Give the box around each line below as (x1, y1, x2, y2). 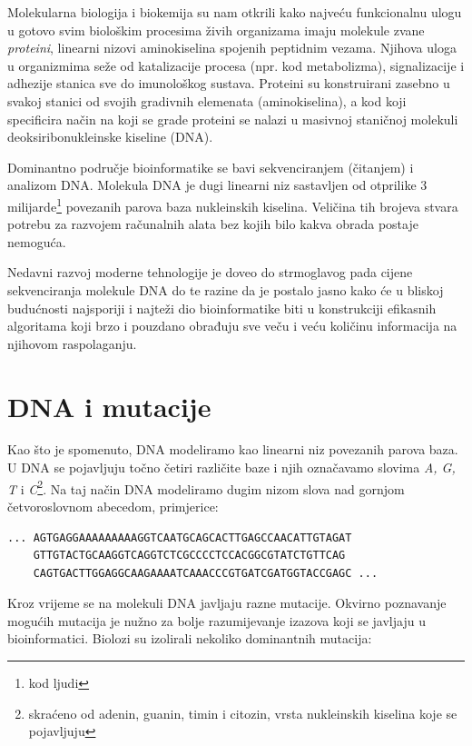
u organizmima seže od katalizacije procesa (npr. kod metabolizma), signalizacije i (7, 55, 465, 75)
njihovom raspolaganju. (7, 333, 137, 353)
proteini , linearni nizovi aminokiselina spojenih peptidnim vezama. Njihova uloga (7, 38, 457, 57)
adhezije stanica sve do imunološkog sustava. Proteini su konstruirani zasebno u (7, 74, 450, 93)
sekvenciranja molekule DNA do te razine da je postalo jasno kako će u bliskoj (7, 280, 444, 299)
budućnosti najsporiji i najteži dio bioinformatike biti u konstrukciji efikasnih (7, 298, 437, 317)
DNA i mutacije (7, 387, 211, 424)
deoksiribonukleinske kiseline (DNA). (7, 127, 213, 146)
